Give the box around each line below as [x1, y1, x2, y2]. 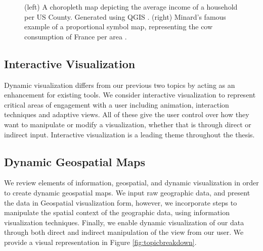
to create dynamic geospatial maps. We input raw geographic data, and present [4, 187, 250, 197]
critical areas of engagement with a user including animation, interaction [4, 99, 229, 110]
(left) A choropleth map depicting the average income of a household [24, 2, 238, 12]
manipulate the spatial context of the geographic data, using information [4, 207, 230, 218]
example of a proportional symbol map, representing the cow [24, 21, 213, 32]
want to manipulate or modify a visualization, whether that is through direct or [4, 119, 251, 129]
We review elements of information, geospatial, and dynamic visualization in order [4, 177, 259, 188]
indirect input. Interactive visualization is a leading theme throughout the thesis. [4, 129, 255, 139]
